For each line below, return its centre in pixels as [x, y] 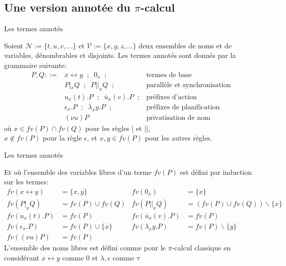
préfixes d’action [171, 97]
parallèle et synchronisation [189, 85]
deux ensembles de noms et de [185, 45]
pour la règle [62, 138]
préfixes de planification [183, 107]
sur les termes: [26, 182]
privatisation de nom [178, 118]
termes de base [169, 75]
